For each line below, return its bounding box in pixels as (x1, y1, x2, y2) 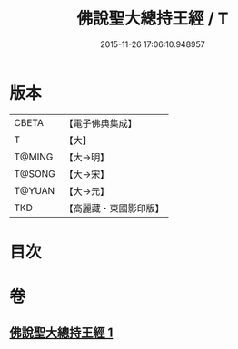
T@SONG (14, 167, 56, 179)
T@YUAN (14, 184, 55, 197)
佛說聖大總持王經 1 (9, 325, 114, 341)
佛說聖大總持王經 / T (76, 8, 229, 29)
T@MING (14, 150, 54, 163)
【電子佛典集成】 (64, 117, 138, 130)
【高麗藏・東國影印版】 (64, 201, 165, 214)
